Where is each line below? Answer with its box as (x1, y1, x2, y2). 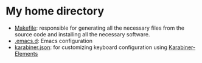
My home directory (5, 4, 105, 18)
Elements (14, 50, 38, 57)
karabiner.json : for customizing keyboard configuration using (14, 44, 168, 51)
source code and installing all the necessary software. (14, 30, 150, 38)
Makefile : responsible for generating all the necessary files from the (14, 24, 185, 31)
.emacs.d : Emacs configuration (14, 37, 92, 44)
